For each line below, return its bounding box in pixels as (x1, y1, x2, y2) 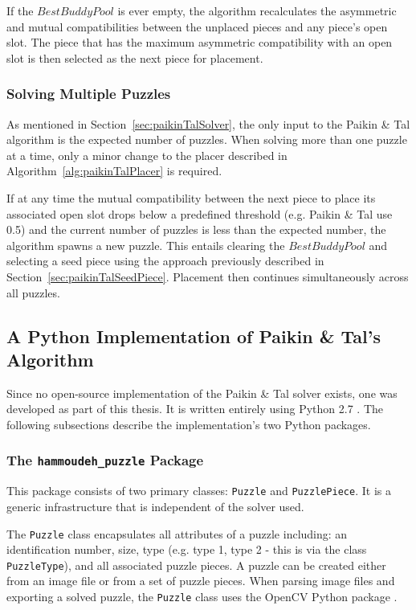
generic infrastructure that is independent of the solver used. (6, 497, 304, 514)
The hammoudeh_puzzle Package (6, 450, 204, 470)
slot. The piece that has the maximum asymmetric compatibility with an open (6, 34, 393, 51)
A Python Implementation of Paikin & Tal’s (6, 323, 381, 348)
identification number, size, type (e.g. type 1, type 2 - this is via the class (6, 541, 367, 558)
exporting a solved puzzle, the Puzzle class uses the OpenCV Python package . (6, 588, 398, 605)
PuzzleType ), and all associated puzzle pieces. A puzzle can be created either (6, 556, 386, 573)
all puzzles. (6, 284, 60, 301)
